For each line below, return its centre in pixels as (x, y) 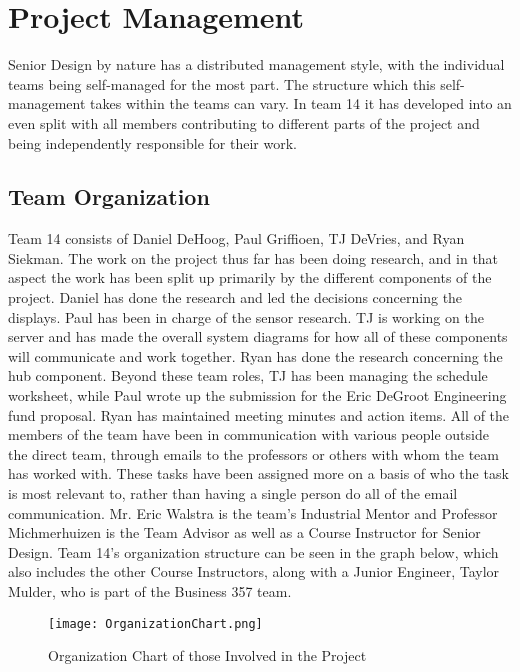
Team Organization (109, 196)
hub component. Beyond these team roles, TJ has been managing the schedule (248, 375)
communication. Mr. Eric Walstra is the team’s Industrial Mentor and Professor (253, 512)
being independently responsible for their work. (152, 142)
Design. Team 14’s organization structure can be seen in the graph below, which (253, 551)
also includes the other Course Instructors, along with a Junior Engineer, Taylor (254, 571)
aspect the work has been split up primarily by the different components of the (250, 277)
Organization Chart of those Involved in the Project (207, 655)
